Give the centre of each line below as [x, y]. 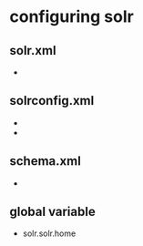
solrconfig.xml [52, 101]
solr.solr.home [49, 233]
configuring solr [71, 17]
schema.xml [46, 161]
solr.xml [33, 51]
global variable [52, 212]
